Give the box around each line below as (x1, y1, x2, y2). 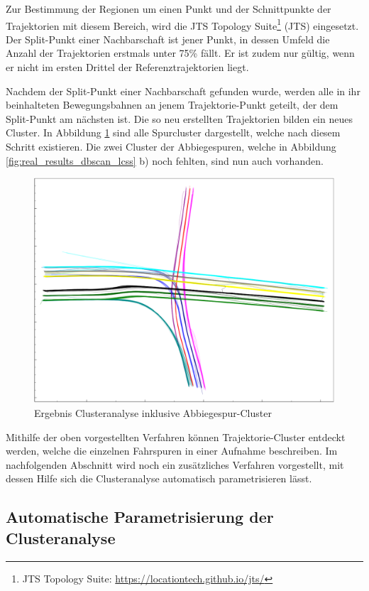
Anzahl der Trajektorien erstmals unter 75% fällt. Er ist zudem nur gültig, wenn (6, 45, 355, 60)
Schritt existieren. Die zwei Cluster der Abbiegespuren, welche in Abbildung (6, 139, 336, 153)
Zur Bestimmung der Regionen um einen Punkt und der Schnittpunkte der (6, 1, 331, 16)
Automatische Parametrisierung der (6, 506, 274, 528)
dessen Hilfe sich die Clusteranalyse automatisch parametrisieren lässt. (6, 471, 312, 486)
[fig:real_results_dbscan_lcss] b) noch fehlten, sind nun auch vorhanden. (6, 153, 324, 168)
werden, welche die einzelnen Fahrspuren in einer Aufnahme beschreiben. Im (6, 443, 338, 458)
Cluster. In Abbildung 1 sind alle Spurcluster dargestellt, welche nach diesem (6, 125, 341, 140)
